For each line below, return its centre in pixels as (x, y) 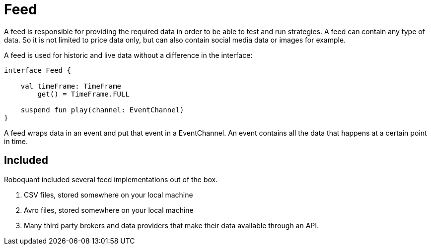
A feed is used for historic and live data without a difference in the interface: (128, 55)
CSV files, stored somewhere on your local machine (108, 195)
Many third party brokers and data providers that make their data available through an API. (172, 225)
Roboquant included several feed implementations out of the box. (111, 179)
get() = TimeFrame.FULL (83, 94)
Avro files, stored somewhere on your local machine (109, 210)
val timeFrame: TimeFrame (71, 86)
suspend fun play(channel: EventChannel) (102, 110)
